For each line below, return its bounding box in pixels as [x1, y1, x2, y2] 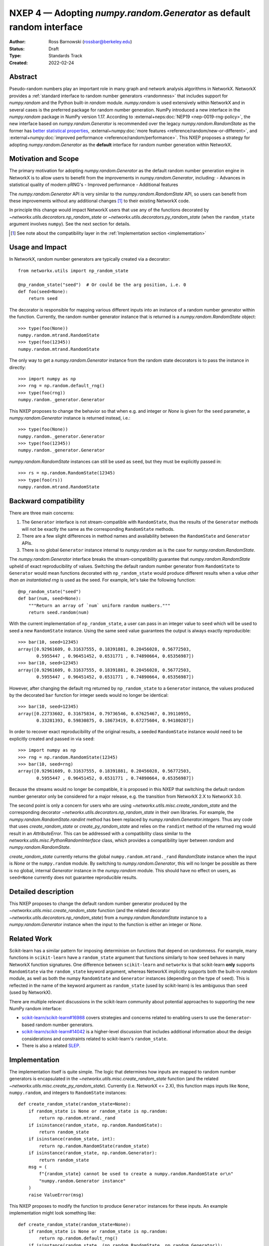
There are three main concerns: [9, 510, 74, 516]
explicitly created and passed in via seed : [9, 736, 95, 742]
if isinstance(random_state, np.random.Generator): [28, 1150, 157, 1156]
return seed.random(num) [28, 610, 89, 616]
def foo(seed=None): [18, 289, 68, 295]
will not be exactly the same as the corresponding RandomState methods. [21, 526, 175, 532]
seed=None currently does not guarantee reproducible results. [9, 874, 138, 880]
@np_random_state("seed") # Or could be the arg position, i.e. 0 [18, 282, 186, 288]
